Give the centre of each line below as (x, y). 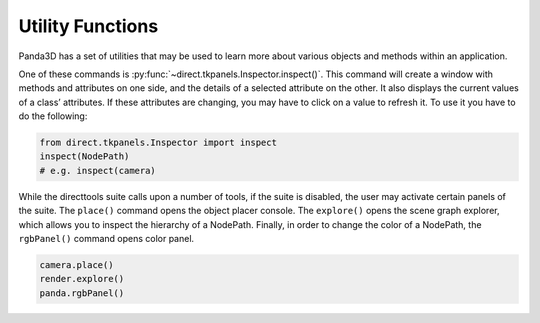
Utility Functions (88, 26)
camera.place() (76, 265)
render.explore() (82, 279)
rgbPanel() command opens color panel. (106, 239)
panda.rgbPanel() (82, 293)
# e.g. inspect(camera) (98, 170)
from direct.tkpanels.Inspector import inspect (158, 143)
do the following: (53, 116)
